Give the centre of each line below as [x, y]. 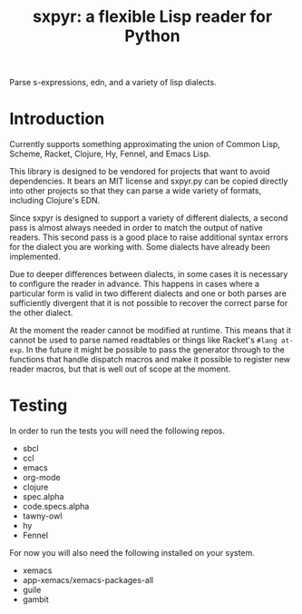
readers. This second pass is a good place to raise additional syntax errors [149, 237]
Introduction [57, 119]
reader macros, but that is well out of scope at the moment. [120, 369]
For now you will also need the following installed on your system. [132, 553]
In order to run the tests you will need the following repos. [117, 431]
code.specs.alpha [56, 507]
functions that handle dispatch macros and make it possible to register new [150, 360]
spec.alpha [43, 497]
